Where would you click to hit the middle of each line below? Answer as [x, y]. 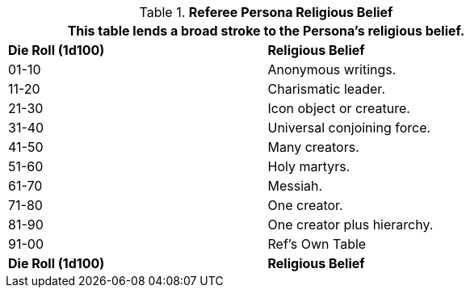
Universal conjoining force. [349, 128]
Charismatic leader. [326, 89]
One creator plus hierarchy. [350, 225]
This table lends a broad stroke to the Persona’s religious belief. [266, 31]
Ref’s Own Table [317, 244]
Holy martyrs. [309, 166]
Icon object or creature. [339, 108]
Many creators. [313, 147]
